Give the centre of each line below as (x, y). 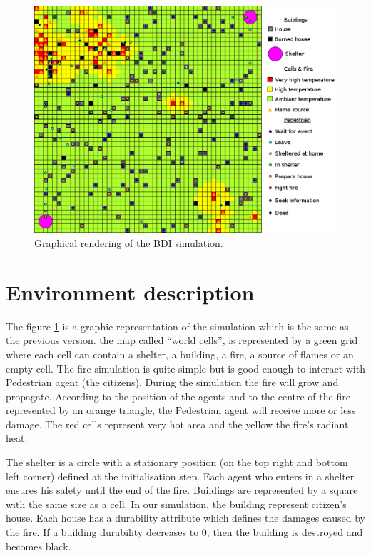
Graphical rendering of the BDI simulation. (129, 243)
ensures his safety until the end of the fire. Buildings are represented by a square (182, 490)
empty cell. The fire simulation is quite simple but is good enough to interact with (185, 368)
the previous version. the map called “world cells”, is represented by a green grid (182, 340)
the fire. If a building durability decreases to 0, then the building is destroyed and (184, 532)
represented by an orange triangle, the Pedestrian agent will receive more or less (181, 410)
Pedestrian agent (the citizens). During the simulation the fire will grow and (172, 382)
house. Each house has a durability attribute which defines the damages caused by (185, 518)
